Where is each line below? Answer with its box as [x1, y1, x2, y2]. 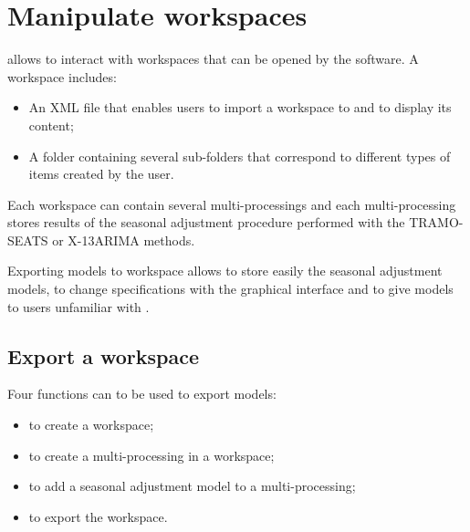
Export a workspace [7, 341, 199, 370]
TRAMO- [409, 213, 464, 232]
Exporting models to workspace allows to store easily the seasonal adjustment [7, 261, 443, 280]
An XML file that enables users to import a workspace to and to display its [28, 98, 452, 117]
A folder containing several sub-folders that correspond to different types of [28, 146, 451, 165]
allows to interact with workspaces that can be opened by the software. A [7, 49, 419, 68]
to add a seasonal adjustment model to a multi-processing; [28, 476, 356, 495]
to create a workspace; [28, 415, 154, 434]
